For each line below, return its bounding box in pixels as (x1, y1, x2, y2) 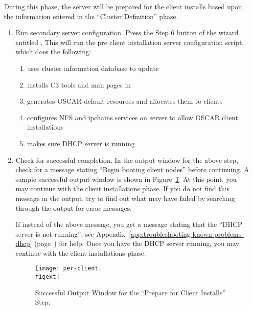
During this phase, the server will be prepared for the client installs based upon (4, 1, 242, 11)
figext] (35, 273, 60, 281)
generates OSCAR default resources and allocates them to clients (27, 96, 223, 106)
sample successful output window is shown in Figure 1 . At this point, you (15, 174, 237, 184)
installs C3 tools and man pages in (27, 79, 131, 89)
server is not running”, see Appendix (15, 228, 126, 239)
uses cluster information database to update (27, 63, 159, 73)
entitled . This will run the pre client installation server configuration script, (15, 37, 244, 47)
